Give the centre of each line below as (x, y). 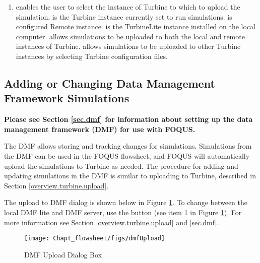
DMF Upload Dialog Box (63, 254)
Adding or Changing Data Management (110, 83)
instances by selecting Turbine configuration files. (92, 56)
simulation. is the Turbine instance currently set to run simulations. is (124, 16)
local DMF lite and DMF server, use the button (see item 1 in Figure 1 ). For (123, 212)
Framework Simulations (67, 98)
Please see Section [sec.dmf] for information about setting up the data (128, 119)
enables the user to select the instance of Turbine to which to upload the (128, 7)
